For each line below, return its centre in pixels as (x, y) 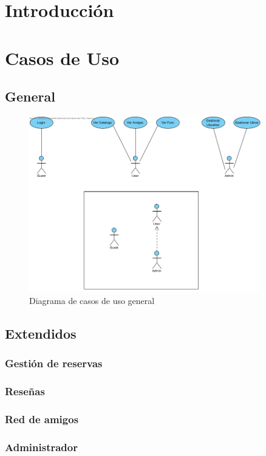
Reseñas (25, 391)
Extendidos (41, 333)
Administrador (41, 447)
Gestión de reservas (54, 363)
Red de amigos (42, 419)
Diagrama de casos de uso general (92, 301)
